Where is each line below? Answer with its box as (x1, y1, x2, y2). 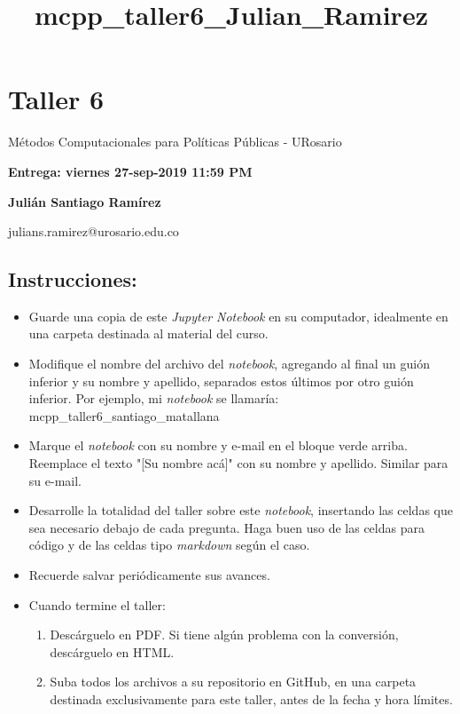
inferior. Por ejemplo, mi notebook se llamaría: (28, 389, 279, 408)
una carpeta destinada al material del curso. (28, 324, 269, 343)
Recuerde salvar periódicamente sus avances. (28, 566, 270, 584)
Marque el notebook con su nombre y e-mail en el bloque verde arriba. (28, 436, 408, 455)
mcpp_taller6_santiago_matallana (28, 406, 220, 424)
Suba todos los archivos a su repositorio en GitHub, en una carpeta (50, 672, 417, 691)
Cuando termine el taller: (28, 595, 166, 614)
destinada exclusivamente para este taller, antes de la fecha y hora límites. (50, 689, 453, 708)
